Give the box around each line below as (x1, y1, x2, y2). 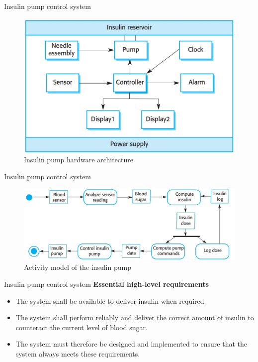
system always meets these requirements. (15, 349, 140, 359)
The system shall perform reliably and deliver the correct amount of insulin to (15, 312, 254, 323)
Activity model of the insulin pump (24, 262, 131, 272)
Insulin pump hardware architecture (24, 154, 133, 165)
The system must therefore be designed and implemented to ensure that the (15, 339, 247, 349)
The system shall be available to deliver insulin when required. (15, 295, 206, 306)
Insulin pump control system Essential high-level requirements (4, 279, 209, 289)
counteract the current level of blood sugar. (15, 322, 148, 332)
